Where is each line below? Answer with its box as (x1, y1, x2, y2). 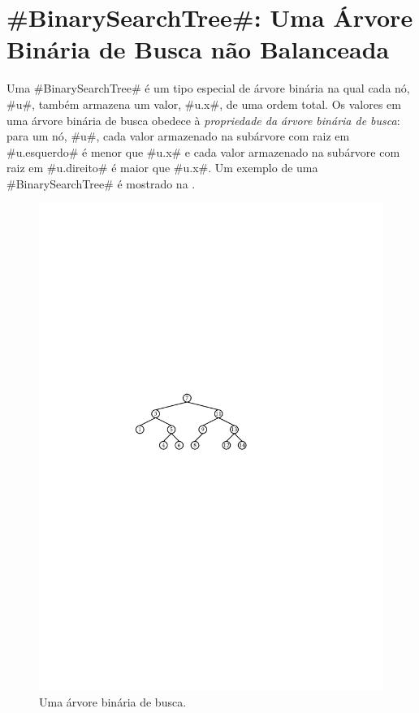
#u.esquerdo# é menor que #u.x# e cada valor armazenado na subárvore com (6, 143, 400, 160)
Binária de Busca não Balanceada (6, 32, 390, 66)
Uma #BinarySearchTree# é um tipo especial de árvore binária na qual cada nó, (6, 80, 410, 97)
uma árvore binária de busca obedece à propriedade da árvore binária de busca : (6, 111, 400, 128)
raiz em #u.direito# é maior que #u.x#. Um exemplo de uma (6, 159, 318, 176)
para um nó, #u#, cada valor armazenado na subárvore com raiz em (6, 127, 350, 145)
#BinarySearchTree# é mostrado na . (6, 175, 196, 192)
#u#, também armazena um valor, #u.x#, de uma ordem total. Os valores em (6, 95, 401, 112)
